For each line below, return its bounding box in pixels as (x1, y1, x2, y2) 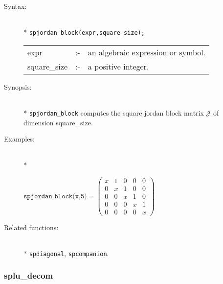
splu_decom (4, 269, 53, 282)
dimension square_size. (23, 117, 93, 127)
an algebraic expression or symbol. (88, 46, 206, 58)
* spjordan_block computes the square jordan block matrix (23, 108, 204, 118)
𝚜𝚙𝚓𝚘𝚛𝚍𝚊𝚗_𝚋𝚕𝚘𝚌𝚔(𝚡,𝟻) (23, 192, 87, 200)
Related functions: (4, 222, 59, 233)
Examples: (4, 134, 35, 144)
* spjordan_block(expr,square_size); (23, 27, 145, 37)
